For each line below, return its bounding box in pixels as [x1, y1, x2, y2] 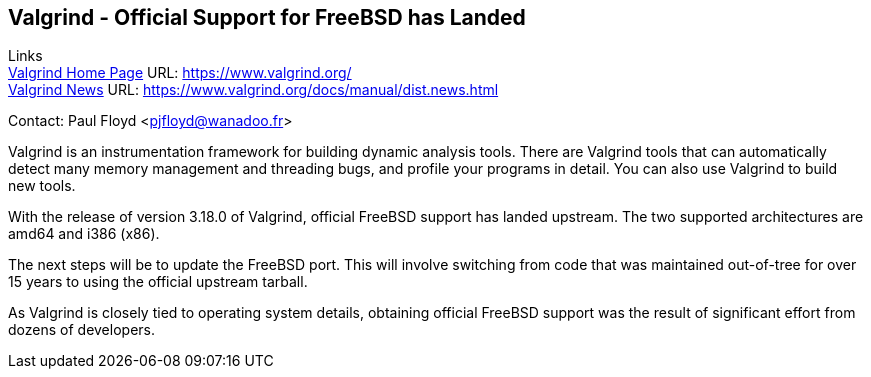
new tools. [8, 177, 76, 195]
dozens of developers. [8, 321, 155, 339]
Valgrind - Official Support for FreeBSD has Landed [8, 5, 526, 30]
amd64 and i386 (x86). [8, 225, 160, 243]
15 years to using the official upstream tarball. [8, 273, 308, 291]
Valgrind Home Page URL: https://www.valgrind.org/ [8, 64, 352, 82]
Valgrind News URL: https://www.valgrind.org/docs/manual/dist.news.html [8, 81, 499, 99]
